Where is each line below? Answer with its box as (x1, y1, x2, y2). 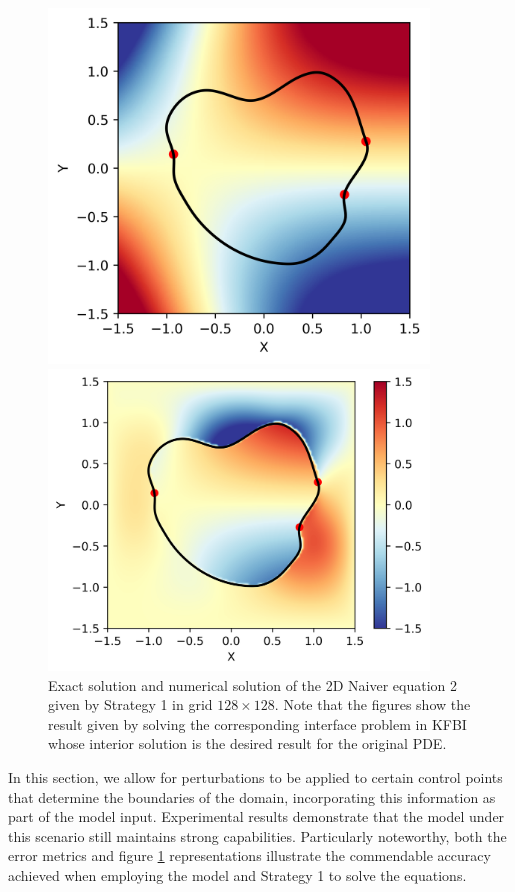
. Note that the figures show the (274, 694, 471, 715)
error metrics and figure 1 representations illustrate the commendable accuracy (8, 845, 491, 866)
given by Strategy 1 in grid (48, 694, 213, 715)
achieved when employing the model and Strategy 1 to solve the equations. (8, 865, 467, 885)
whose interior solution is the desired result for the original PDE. (48, 733, 447, 754)
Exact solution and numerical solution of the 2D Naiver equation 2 (48, 674, 457, 695)
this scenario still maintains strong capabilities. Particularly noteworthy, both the (8, 825, 507, 846)
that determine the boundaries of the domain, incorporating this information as (8, 786, 496, 807)
